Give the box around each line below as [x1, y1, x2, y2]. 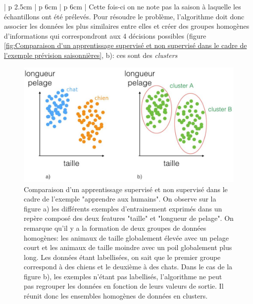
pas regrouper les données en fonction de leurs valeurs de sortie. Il [24, 281, 224, 291]
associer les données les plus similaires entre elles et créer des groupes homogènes [4, 21, 250, 31]
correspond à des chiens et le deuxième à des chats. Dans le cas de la [24, 261, 233, 272]
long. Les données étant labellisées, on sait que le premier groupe [24, 252, 221, 262]
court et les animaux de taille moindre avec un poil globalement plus [24, 242, 232, 253]
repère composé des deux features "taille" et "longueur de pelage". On [24, 213, 234, 223]
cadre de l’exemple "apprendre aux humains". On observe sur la [24, 194, 216, 204]
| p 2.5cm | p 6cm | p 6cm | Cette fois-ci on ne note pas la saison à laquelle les [4, 1, 241, 11]
